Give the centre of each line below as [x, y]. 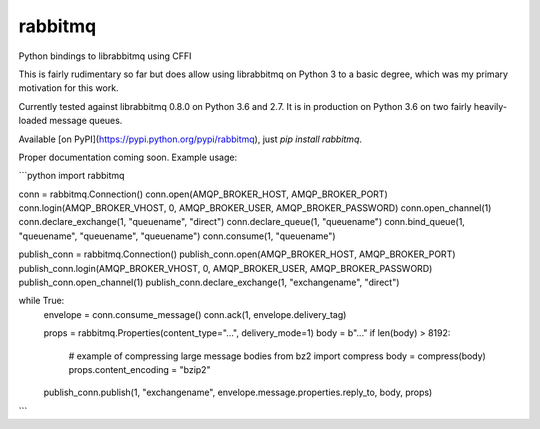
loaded [33, 121]
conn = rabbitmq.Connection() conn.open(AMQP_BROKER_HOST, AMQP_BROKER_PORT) [203, 194]
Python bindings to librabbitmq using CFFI [105, 56]
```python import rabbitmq [71, 176]
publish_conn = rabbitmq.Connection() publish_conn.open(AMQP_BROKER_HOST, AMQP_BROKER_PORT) [237, 254]
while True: [41, 301]
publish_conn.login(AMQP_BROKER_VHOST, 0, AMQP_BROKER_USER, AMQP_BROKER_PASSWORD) [225, 268]
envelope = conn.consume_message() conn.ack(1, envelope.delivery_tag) [195, 314]
